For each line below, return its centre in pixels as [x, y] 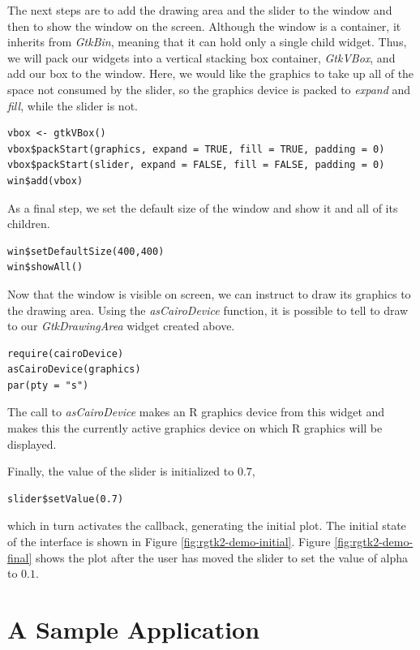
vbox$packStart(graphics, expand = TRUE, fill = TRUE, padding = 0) [196, 149]
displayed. [32, 443]
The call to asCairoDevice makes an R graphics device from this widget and [196, 412]
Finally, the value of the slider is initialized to [121, 471]
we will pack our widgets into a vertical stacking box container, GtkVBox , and [201, 57]
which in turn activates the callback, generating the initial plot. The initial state [207, 525]
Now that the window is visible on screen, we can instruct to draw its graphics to [209, 293]
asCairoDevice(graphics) [74, 370]
